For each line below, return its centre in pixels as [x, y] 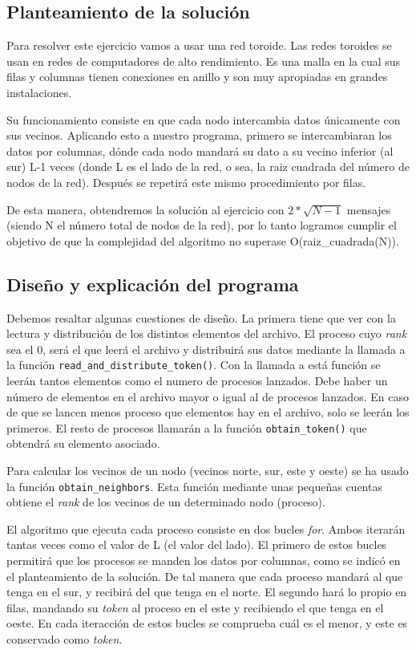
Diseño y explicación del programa [153, 284]
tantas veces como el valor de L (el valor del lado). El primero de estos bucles [197, 544]
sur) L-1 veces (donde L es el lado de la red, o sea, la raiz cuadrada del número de [208, 167]
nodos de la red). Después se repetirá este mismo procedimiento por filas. [186, 182]
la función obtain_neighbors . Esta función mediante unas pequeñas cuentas [194, 486]
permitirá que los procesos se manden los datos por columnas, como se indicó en [204, 561]
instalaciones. [39, 92]
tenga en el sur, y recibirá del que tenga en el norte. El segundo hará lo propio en [207, 592]
